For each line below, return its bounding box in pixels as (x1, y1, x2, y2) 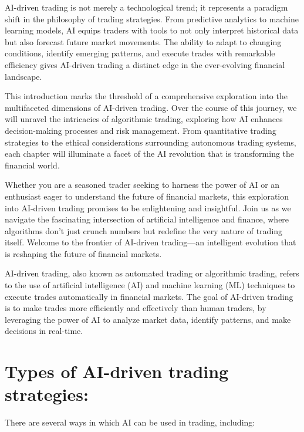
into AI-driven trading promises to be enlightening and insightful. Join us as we (5, 201, 291, 214)
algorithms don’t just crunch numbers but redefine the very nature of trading (5, 224, 283, 237)
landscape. (5, 70, 42, 82)
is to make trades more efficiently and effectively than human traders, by (5, 302, 266, 314)
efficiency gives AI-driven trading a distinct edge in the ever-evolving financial (5, 58, 285, 70)
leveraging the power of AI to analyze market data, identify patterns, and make (5, 313, 291, 325)
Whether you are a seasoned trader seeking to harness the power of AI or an (5, 178, 280, 191)
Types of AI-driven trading (5, 359, 229, 383)
